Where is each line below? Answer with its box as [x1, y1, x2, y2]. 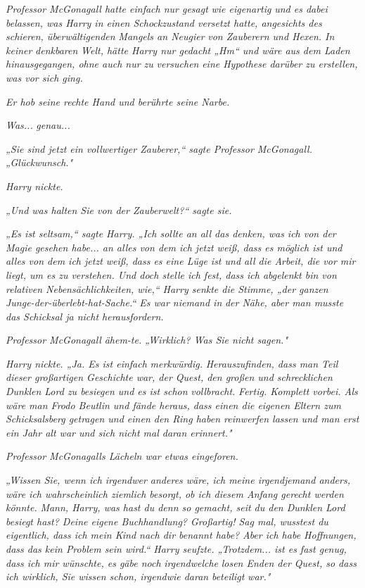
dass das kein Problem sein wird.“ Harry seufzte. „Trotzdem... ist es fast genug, [6, 542, 347, 556]
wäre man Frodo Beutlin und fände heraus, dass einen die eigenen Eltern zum [6, 397, 341, 412]
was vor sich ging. [6, 70, 83, 85]
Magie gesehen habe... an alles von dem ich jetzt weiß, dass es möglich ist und [6, 239, 342, 254]
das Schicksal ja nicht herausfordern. [6, 308, 164, 323]
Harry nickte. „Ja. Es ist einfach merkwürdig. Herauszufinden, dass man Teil [6, 356, 338, 370]
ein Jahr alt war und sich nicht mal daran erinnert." [6, 425, 232, 439]
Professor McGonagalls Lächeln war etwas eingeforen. [6, 449, 238, 463]
